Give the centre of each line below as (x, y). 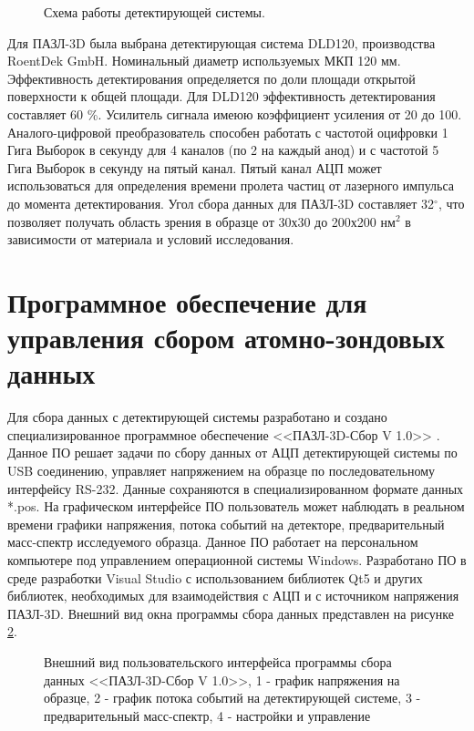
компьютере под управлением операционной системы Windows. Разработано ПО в (237, 559)
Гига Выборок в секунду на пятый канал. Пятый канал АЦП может (195, 167)
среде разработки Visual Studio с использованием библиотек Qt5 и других (215, 577)
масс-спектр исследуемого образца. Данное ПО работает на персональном (213, 542)
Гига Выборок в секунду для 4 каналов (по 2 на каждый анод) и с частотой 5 (223, 150)
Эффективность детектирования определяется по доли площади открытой (211, 78)
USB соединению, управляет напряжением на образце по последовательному (222, 470)
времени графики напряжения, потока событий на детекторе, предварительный (226, 524)
